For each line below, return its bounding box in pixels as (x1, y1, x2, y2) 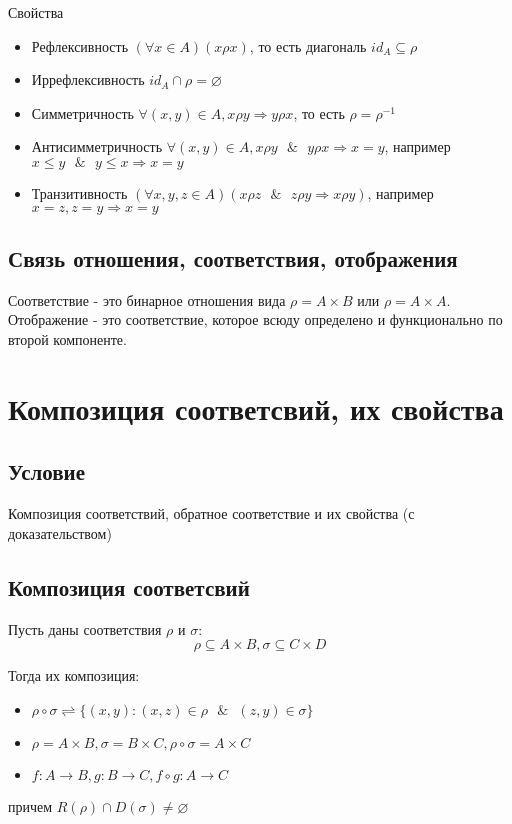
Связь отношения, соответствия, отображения (8, 242, 458, 273)
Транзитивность (31, 182, 128, 203)
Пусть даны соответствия (8, 618, 162, 639)
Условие (8, 456, 85, 487)
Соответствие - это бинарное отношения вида (8, 289, 286, 310)
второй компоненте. (8, 328, 127, 349)
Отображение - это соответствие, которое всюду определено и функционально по (8, 309, 503, 330)
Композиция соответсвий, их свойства (8, 387, 504, 428)
